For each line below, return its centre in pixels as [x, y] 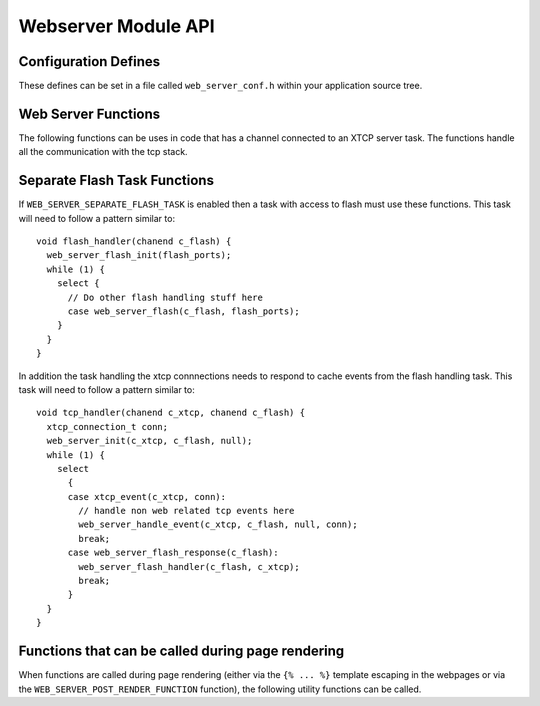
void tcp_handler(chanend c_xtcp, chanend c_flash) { [170, 413]
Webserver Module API [116, 26]
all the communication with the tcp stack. [103, 152]
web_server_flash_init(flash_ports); [139, 255]
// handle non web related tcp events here [186, 511]
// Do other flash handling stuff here [165, 297]
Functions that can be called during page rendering [181, 651]
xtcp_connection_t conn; [107, 426]
